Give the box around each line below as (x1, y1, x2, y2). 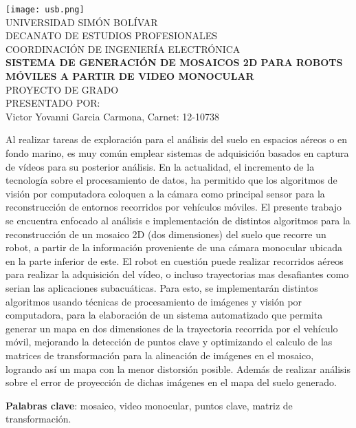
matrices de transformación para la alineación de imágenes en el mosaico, (5, 347, 314, 362)
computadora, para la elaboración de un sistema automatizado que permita (5, 308, 323, 322)
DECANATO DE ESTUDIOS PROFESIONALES (5, 28, 218, 43)
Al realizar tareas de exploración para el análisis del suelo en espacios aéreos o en (5, 132, 347, 147)
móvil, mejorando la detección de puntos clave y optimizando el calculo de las (5, 334, 333, 349)
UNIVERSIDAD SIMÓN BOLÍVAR (5, 14, 158, 29)
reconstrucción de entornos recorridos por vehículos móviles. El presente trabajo (5, 200, 342, 214)
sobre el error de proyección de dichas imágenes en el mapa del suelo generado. (5, 375, 337, 389)
